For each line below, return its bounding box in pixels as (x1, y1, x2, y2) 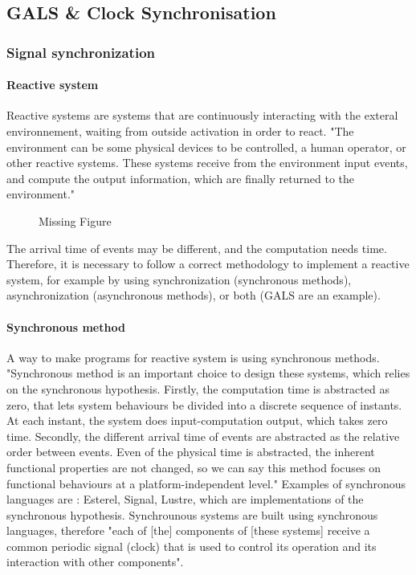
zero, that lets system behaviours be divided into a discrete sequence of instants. (6, 396, 402, 413)
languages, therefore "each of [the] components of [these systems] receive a (6, 522, 370, 539)
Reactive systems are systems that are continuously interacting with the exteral (6, 107, 398, 124)
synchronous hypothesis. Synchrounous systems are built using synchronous (6, 506, 378, 523)
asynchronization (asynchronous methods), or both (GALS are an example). (6, 287, 381, 304)
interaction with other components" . (6, 553, 184, 570)
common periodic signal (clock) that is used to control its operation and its (6, 537, 377, 554)
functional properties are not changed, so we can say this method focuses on (6, 459, 381, 475)
